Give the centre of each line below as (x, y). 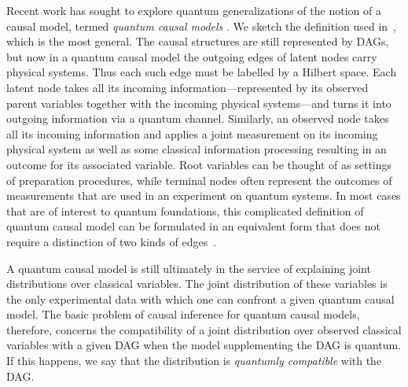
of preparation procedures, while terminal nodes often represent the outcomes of (199, 180)
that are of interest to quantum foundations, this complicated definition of (185, 210)
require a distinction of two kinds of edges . (112, 241)
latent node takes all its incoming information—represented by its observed (187, 87)
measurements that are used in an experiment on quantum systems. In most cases (204, 195)
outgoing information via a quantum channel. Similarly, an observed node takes (198, 118)
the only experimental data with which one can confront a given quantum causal (200, 299)
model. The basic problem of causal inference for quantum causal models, (183, 314)
